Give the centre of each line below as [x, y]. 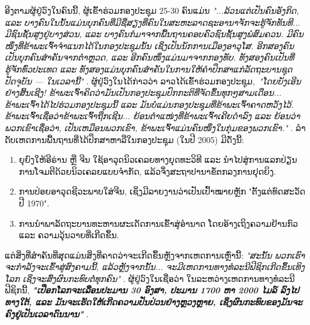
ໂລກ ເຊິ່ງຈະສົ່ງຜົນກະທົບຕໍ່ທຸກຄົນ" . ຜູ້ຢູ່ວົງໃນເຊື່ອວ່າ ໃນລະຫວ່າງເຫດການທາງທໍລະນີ [150, 278]
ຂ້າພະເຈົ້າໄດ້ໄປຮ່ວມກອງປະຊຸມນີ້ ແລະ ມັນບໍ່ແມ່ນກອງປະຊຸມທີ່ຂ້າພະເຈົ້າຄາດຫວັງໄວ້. [149, 104]
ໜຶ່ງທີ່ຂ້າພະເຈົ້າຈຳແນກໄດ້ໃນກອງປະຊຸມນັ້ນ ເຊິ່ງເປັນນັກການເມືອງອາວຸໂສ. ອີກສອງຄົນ [149, 45]
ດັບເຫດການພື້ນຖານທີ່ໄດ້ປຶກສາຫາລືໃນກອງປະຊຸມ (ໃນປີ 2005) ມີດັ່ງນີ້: [125, 139]
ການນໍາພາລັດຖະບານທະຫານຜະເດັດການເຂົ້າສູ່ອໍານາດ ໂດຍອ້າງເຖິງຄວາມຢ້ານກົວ [158, 223]
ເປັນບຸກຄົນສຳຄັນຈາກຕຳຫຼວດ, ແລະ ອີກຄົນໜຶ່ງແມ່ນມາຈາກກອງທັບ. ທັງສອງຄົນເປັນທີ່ [150, 57]
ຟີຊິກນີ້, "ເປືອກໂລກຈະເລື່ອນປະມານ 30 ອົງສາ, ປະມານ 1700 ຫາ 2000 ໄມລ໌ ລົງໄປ [152, 290]
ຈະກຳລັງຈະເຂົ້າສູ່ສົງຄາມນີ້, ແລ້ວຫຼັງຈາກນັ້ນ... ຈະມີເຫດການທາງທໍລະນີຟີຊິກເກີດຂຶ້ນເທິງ [155, 267]
